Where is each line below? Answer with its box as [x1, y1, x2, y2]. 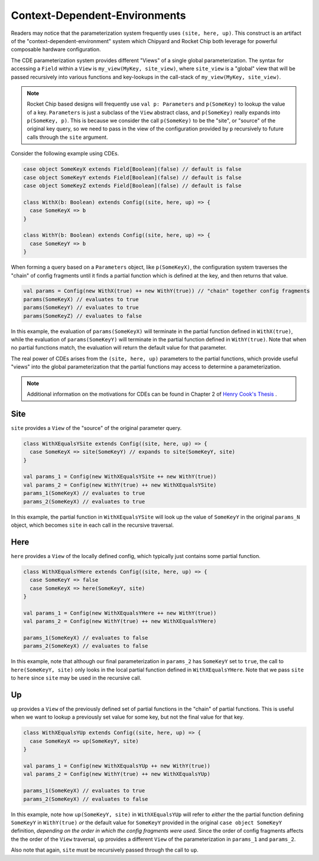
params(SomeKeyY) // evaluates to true [23, 304, 139, 311]
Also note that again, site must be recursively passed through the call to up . [11, 846, 199, 853]
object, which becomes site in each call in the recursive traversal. [11, 521, 174, 529]
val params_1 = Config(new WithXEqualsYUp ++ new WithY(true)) [23, 762, 211, 769]
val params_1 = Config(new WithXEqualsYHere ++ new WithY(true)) [23, 609, 217, 617]
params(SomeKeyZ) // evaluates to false [23, 312, 142, 319]
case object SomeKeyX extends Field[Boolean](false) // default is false [23, 166, 242, 172]
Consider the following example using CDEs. [11, 150, 119, 157]
